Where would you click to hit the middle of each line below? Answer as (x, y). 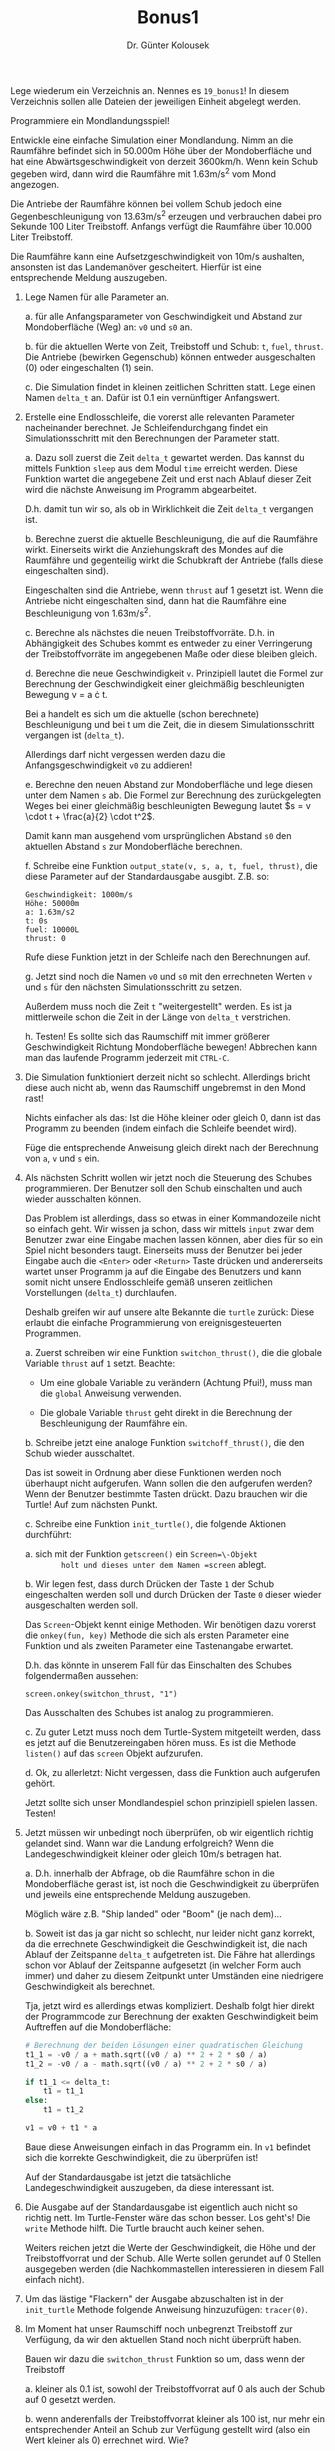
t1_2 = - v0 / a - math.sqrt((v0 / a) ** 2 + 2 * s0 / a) (146, 2064)
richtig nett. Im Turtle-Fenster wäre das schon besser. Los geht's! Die (167, 2217)
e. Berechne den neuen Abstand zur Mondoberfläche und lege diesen (168, 784)
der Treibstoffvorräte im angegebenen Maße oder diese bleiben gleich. (171, 653)
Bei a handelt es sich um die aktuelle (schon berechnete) (142, 713)
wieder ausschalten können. (83, 1198)
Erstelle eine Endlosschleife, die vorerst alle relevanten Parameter (159, 417)
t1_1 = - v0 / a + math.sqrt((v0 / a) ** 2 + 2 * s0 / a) (146, 2054)
